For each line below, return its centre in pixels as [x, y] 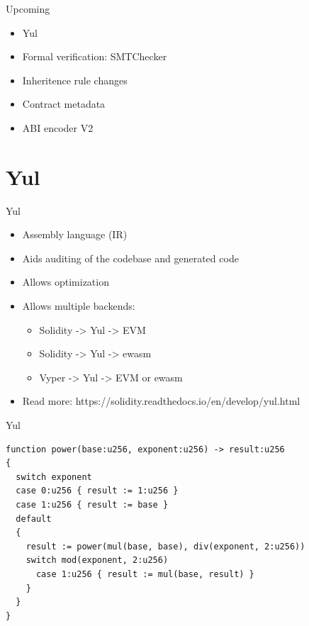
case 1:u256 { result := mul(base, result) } [145, 574]
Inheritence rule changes [75, 80]
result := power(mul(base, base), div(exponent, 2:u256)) [165, 546]
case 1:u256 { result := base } [92, 505]
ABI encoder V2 [58, 127]
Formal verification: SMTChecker [95, 56]
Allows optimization [66, 282]
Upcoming [28, 9]
